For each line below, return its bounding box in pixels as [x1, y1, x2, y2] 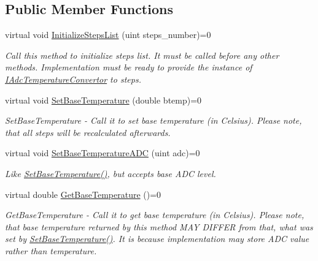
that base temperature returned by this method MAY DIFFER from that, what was [5, 220, 313, 233]
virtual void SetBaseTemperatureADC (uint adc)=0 [5, 146, 200, 159]
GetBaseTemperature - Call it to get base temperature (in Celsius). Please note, [5, 208, 304, 221]
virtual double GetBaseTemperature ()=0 [5, 187, 161, 200]
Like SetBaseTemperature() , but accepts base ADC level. [5, 167, 216, 180]
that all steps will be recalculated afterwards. [5, 126, 171, 138]
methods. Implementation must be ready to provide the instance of [5, 61, 252, 74]
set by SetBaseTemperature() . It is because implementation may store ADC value [5, 232, 309, 245]
